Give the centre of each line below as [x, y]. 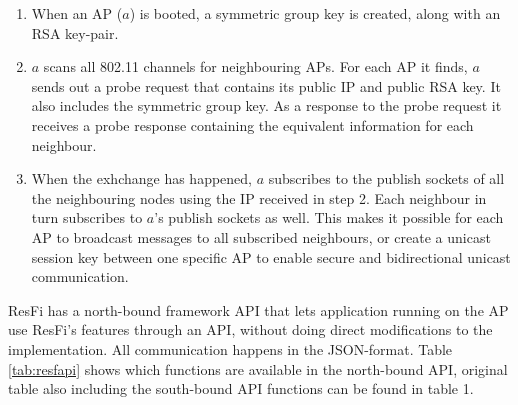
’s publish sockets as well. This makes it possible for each [329, 217]
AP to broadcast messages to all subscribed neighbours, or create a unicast [261, 236]
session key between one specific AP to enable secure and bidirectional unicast [271, 256]
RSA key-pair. [75, 32]
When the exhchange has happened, [142, 178]
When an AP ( [77, 13]
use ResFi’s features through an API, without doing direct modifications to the [250, 329]
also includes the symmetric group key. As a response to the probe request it [266, 105]
